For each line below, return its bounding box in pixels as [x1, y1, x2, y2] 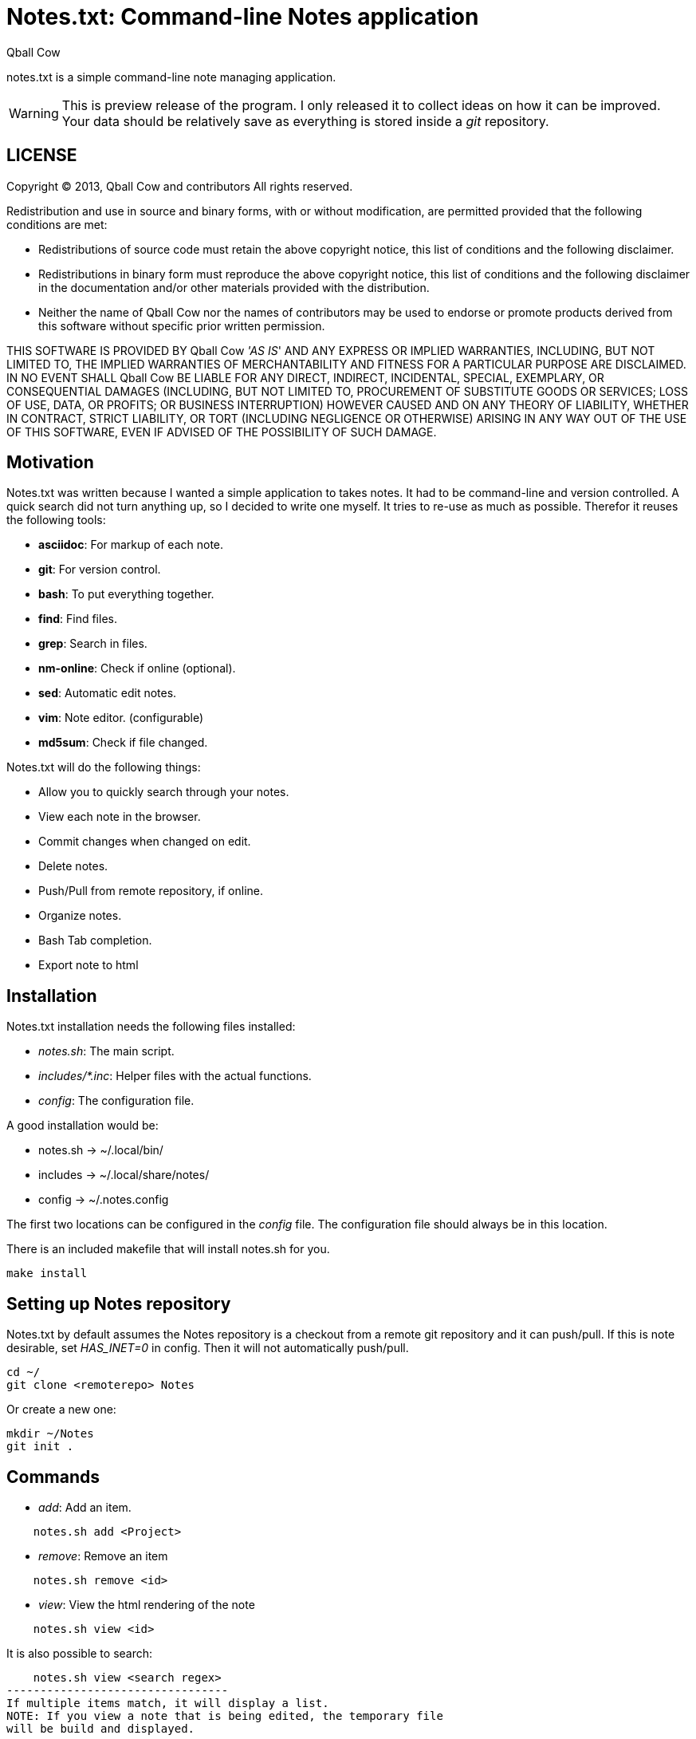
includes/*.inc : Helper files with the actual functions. [38, 1069, 312, 1083]
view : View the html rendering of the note [38, 1597, 255, 1611]
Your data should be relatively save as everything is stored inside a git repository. [61, 112, 549, 129]
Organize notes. [38, 909, 122, 923]
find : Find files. [38, 612, 117, 626]
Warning [9, 104, 59, 121]
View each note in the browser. [38, 810, 201, 824]
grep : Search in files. [38, 637, 147, 651]
